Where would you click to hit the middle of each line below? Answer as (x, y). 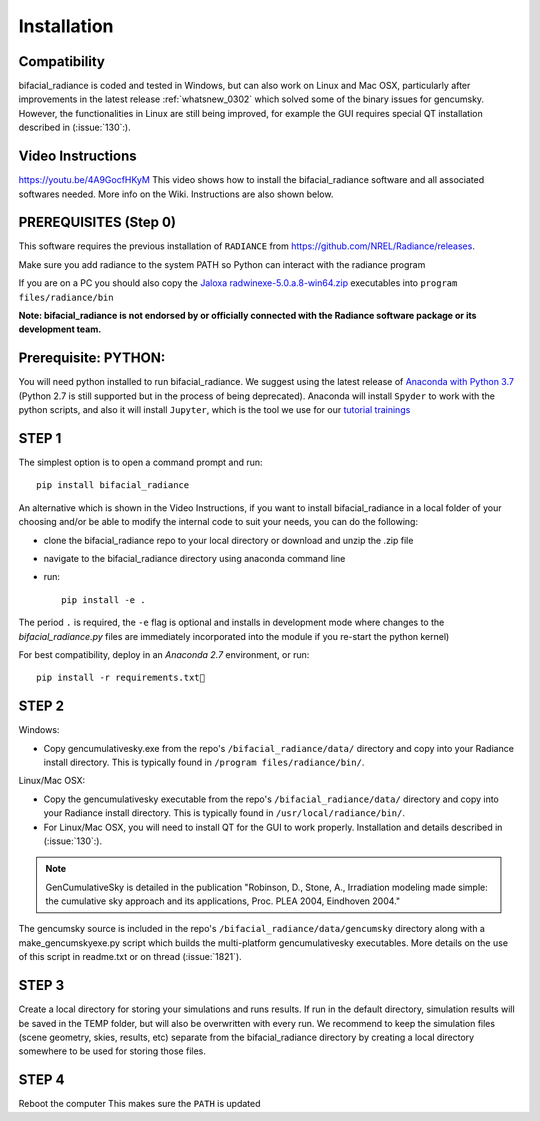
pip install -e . (103, 599)
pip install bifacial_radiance (113, 485)
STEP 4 (41, 1080)
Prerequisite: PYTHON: (92, 358)
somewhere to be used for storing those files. (112, 1051)
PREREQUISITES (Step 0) (97, 222)
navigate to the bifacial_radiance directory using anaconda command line (194, 558)
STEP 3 (41, 985)
